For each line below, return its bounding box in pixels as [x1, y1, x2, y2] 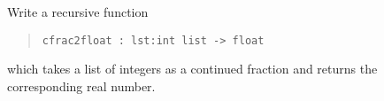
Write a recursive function [7, 3, 149, 20]
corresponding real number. [7, 76, 156, 95]
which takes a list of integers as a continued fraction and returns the [7, 59, 378, 78]
